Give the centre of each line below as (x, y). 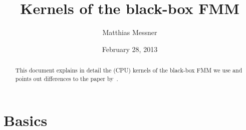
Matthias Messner (130, 32)
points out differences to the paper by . (67, 78)
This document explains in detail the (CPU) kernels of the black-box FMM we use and (129, 70)
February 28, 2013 (130, 49)
